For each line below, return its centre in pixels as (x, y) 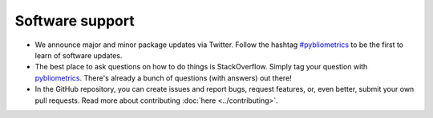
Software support (75, 21)
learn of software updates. (79, 55)
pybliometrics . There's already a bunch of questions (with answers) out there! (163, 78)
